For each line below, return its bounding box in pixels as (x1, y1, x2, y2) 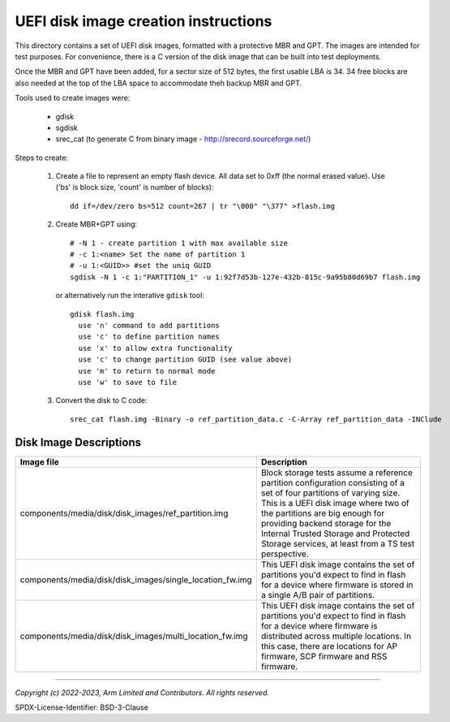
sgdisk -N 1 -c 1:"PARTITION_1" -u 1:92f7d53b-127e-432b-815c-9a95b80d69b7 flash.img (70, 272, 421, 282)
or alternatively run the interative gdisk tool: (55, 291, 204, 300)
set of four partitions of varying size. (260, 487, 401, 499)
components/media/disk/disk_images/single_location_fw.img (19, 573, 252, 585)
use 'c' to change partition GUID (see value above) (78, 355, 293, 365)
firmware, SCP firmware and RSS (260, 651, 388, 662)
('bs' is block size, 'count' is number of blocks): (55, 183, 214, 192)
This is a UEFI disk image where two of (260, 497, 409, 508)
